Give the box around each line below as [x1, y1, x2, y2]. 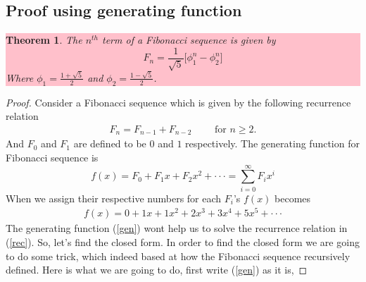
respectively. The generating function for [185, 136, 360, 151]
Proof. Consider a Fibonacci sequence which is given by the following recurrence [6, 94, 351, 109]
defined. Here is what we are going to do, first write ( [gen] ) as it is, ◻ [6, 262, 308, 277]
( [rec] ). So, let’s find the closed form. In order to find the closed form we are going [6, 235, 360, 250]
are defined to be [73, 136, 146, 151]
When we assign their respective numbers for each [6, 190, 222, 205]
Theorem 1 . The [6, 32, 82, 47]
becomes [274, 190, 311, 205]
